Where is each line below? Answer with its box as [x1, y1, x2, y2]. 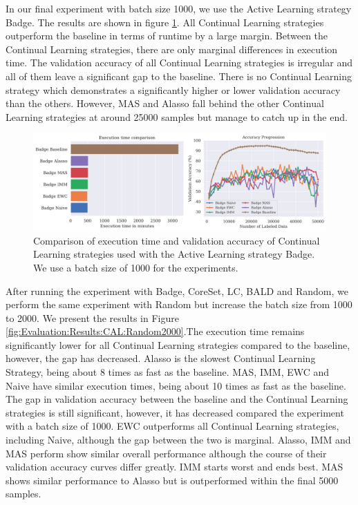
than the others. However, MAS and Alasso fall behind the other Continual [6, 96, 324, 111]
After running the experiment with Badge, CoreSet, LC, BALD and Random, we [6, 283, 348, 298]
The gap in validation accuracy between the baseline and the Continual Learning [6, 392, 348, 406]
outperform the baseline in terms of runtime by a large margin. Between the [6, 28, 328, 43]
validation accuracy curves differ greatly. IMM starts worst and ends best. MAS [6, 459, 343, 474]
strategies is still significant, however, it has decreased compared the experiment [6, 405, 344, 419]
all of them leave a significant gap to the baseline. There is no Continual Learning [6, 68, 352, 83]
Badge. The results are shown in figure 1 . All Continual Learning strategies [6, 15, 324, 29]
